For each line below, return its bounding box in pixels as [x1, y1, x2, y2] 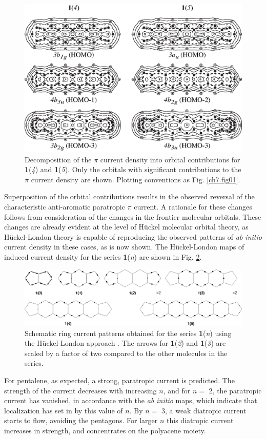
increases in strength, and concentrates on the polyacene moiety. [4, 425, 206, 436]
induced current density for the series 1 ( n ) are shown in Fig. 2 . [4, 251, 202, 262]
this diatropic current [167, 415, 234, 426]
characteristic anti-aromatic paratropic [4, 201, 125, 212]
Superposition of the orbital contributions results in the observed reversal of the [4, 191, 255, 202]
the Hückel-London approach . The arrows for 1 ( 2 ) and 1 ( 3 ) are [25, 338, 226, 348]
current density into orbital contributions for [100, 154, 240, 164]
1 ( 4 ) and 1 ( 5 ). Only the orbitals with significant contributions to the [25, 164, 241, 175]
